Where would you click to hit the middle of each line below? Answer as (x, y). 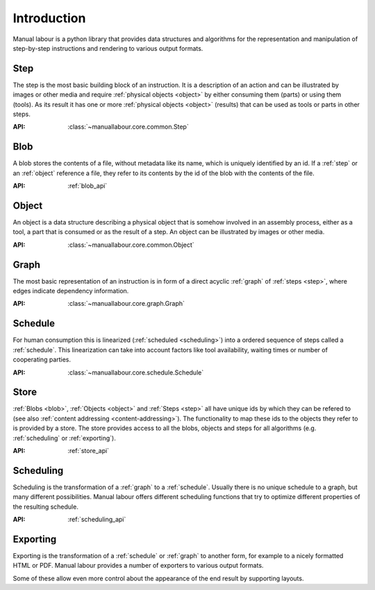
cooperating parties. (42, 360)
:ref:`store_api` (89, 451)
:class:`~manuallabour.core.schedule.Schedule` (136, 372)
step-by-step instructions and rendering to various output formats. (108, 48)
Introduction (49, 18)
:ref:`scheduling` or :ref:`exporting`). (64, 438)
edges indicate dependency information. (71, 291)
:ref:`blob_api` (87, 186)
